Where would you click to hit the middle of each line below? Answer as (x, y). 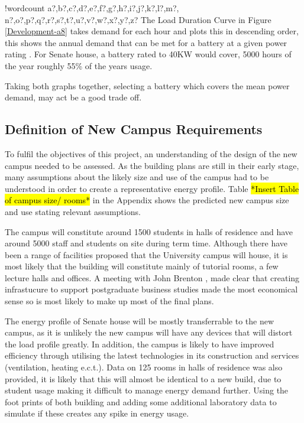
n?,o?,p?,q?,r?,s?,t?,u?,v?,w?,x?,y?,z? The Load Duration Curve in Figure (138, 19)
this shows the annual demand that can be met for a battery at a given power (146, 42)
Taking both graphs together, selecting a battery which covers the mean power (147, 85)
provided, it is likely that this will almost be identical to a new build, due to (143, 378)
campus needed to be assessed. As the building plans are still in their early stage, (152, 165)
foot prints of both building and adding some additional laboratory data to (141, 401)
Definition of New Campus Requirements (134, 129)
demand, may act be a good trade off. (73, 97)
